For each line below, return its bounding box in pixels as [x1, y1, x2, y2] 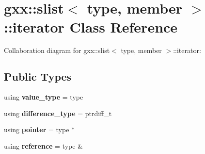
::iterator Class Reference [4, 17, 178, 37]
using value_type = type [4, 92, 83, 102]
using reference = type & [4, 140, 83, 151]
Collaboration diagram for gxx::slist [4, 45, 110, 55]
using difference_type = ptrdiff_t [4, 108, 112, 118]
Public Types [4, 69, 72, 84]
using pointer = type [4, 124, 69, 135]
